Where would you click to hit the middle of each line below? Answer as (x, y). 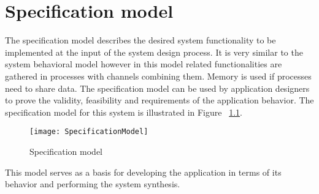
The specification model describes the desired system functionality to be (140, 40)
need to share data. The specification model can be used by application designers (157, 88)
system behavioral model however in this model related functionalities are (144, 64)
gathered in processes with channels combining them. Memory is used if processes (158, 76)
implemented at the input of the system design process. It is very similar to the (154, 52)
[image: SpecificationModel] (89, 132)
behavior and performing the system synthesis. (93, 184)
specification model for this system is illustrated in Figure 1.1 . (124, 112)
